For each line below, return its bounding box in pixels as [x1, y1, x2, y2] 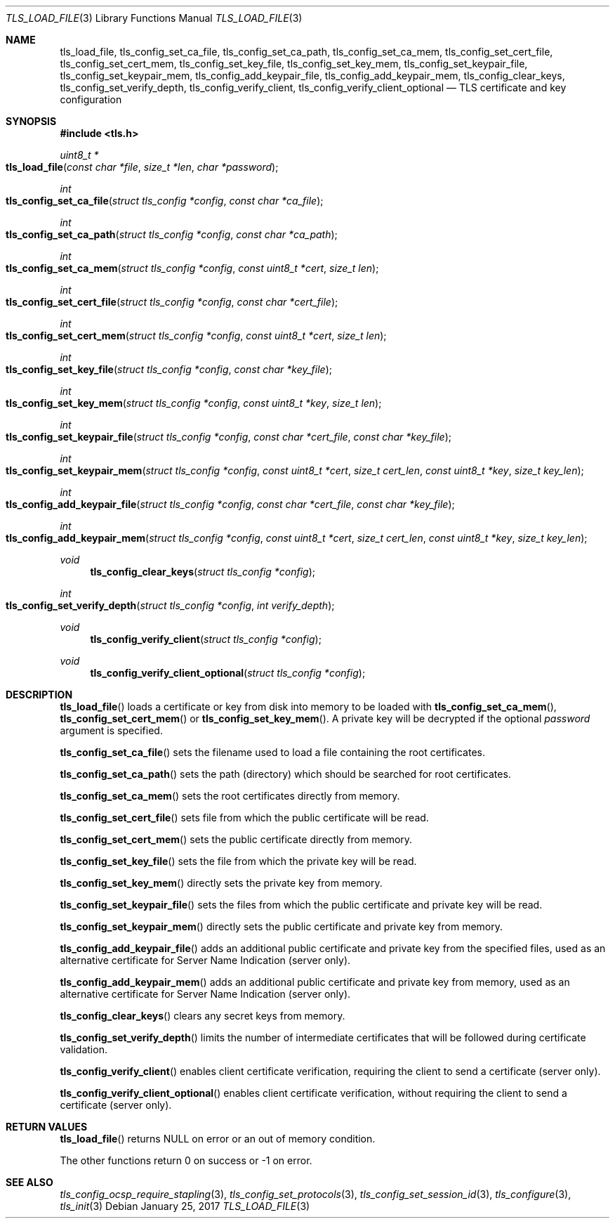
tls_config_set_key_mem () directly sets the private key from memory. [60, 877, 383, 889]
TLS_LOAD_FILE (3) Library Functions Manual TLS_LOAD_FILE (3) [6, 12, 303, 24]
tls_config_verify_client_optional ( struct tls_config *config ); [90, 667, 366, 679]
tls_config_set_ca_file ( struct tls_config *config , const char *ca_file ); [6, 195, 324, 207]
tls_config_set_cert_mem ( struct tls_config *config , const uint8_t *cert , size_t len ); [6, 330, 387, 341]
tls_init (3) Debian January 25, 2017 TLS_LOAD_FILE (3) [60, 1200, 310, 1212]
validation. [60, 1043, 107, 1055]
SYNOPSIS [6, 115, 57, 127]
